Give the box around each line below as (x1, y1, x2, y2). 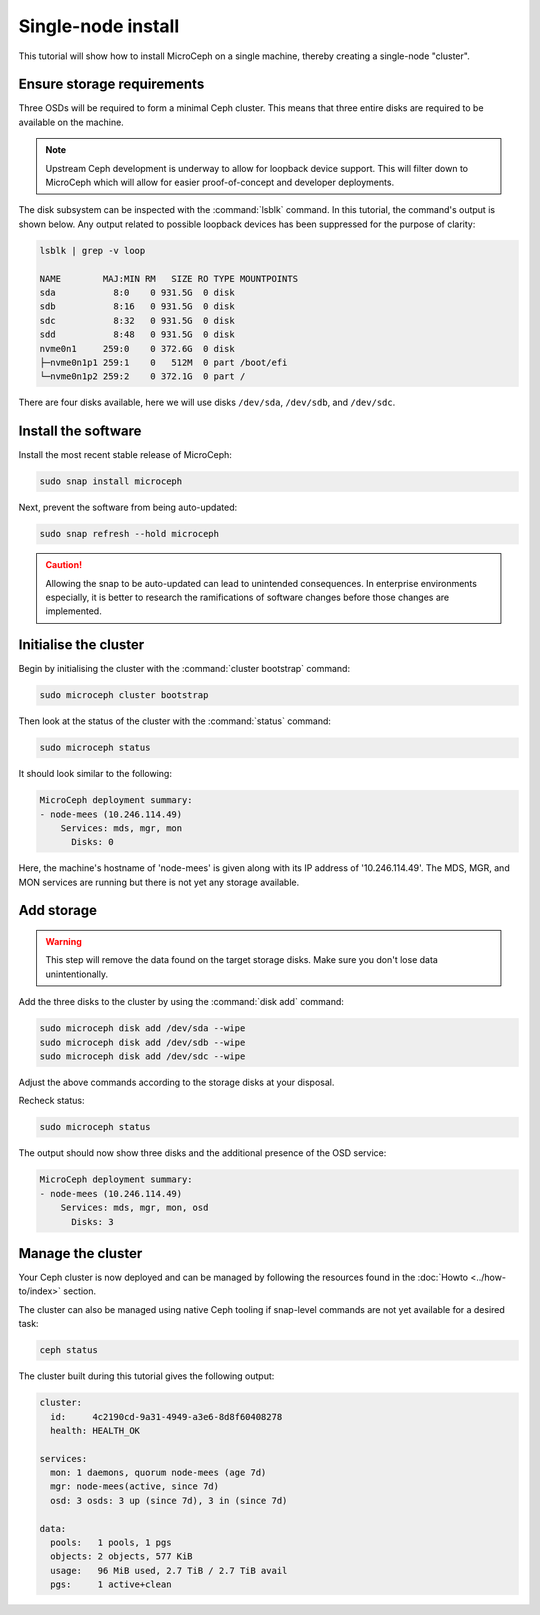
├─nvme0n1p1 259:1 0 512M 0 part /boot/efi (39, 356, 288, 368)
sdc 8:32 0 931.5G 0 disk (39, 315, 235, 326)
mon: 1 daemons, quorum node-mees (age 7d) (50, 1467, 267, 1479)
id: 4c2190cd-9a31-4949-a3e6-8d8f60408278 (50, 1411, 283, 1422)
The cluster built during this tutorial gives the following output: (18, 1370, 275, 1382)
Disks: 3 (71, 1216, 114, 1227)
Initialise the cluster (18, 636, 145, 654)
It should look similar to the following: (18, 768, 172, 780)
